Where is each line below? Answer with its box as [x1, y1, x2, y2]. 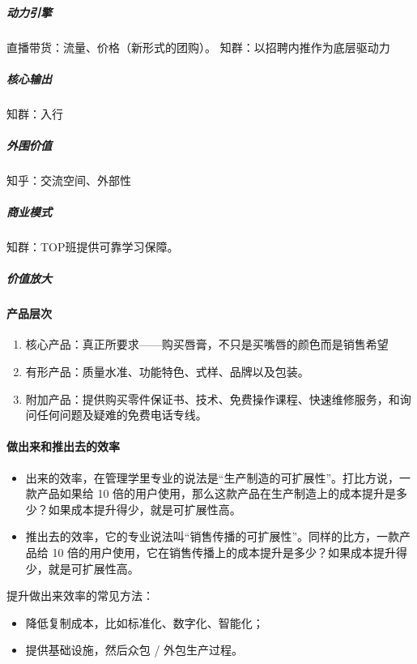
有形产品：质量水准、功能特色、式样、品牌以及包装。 [25, 362, 309, 379]
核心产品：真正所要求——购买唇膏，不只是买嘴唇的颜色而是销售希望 [25, 336, 389, 353]
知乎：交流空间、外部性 [6, 171, 131, 188]
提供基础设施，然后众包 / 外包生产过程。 [25, 641, 244, 658]
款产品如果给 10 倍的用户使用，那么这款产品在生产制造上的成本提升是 [25, 485, 397, 502]
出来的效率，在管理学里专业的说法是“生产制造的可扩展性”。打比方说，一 [25, 469, 411, 486]
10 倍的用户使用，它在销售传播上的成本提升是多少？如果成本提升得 [52, 543, 408, 560]
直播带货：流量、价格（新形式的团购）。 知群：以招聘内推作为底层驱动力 [6, 38, 390, 55]
